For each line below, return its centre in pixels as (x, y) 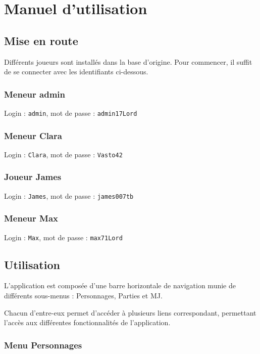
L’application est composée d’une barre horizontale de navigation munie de (120, 285)
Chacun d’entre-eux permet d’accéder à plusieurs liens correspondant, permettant (130, 312)
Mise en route (41, 40)
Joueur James (33, 177)
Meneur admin (35, 94)
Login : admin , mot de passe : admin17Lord (71, 113)
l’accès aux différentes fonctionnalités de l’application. (87, 322)
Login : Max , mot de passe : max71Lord (63, 237)
